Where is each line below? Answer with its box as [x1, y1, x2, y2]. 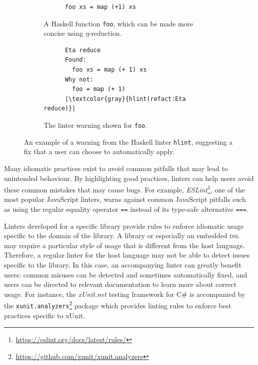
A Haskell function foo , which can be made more [44, 18, 193, 28]
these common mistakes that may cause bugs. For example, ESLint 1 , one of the [4, 183, 245, 194]
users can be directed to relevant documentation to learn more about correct [4, 279, 237, 289]
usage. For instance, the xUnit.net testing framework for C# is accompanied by [4, 288, 246, 299]
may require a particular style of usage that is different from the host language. [4, 240, 245, 250]
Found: [64, 56, 86, 64]
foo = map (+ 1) [72, 86, 126, 93]
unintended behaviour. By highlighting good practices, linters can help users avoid [4, 173, 254, 183]
